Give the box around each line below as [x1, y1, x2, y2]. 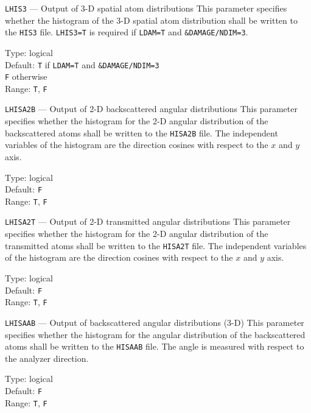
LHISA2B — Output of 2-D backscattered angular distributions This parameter [5, 102, 298, 115]
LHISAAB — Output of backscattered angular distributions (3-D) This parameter [5, 316, 304, 328]
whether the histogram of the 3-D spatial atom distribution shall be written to [5, 13, 298, 26]
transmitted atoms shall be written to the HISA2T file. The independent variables [5, 239, 307, 252]
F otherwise [5, 70, 47, 83]
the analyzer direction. [5, 351, 89, 364]
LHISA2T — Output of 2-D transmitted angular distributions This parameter [5, 215, 291, 228]
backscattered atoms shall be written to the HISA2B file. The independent [5, 126, 278, 139]
